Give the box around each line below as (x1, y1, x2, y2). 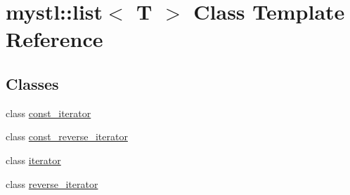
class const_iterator (6, 105, 91, 120)
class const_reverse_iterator (6, 129, 128, 144)
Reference (6, 25, 103, 53)
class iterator (6, 152, 61, 167)
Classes (6, 72, 59, 94)
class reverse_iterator (6, 176, 98, 191)
